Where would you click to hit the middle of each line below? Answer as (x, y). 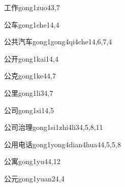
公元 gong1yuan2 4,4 (34, 178)
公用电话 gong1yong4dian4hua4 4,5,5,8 (63, 144)
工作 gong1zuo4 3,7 (32, 7)
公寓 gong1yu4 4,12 (32, 161)
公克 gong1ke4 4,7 (30, 76)
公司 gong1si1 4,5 (29, 110)
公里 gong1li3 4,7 (29, 92)
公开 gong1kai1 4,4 (31, 58)
